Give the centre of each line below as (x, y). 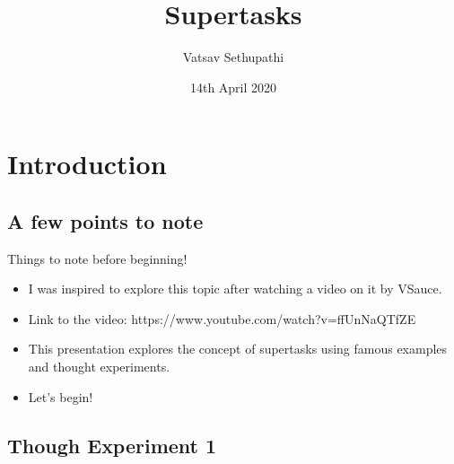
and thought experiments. (99, 367)
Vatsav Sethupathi (233, 57)
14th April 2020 (233, 87)
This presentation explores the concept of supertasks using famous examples (238, 349)
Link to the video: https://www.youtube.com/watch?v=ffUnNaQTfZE (222, 318)
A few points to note (105, 220)
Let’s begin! (61, 396)
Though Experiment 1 (112, 445)
